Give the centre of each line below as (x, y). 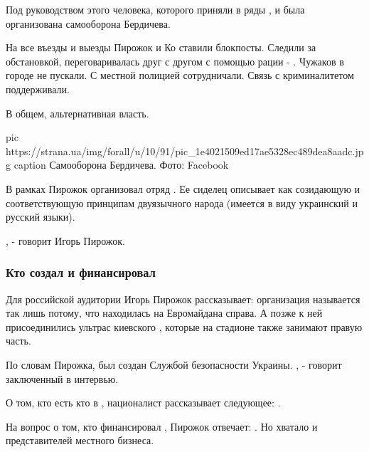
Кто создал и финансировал (81, 272)
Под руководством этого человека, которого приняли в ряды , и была (155, 9)
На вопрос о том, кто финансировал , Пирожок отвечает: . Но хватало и (162, 426)
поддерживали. (38, 89)
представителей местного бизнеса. (80, 440)
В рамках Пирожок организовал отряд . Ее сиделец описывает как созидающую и (183, 188)
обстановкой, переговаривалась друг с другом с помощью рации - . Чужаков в (175, 61)
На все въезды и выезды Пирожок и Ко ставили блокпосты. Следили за (161, 47)
